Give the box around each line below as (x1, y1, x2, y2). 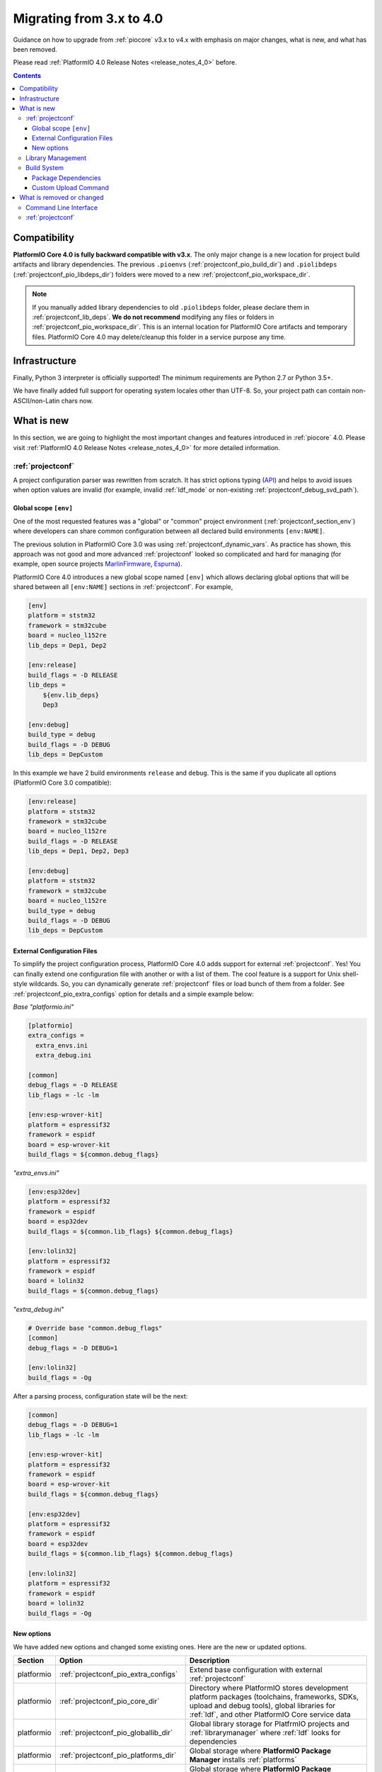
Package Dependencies (32, 174, 102, 182)
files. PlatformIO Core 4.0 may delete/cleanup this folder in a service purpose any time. (32, 332, 286, 341)
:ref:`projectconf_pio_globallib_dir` (59, 1727, 173, 1737)
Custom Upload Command (32, 184, 110, 192)
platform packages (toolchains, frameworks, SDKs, (189, 1691, 359, 1701)
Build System (25, 164, 64, 172)
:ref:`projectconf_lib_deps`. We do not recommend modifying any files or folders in (32, 313, 274, 322)
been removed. (13, 45, 58, 53)
